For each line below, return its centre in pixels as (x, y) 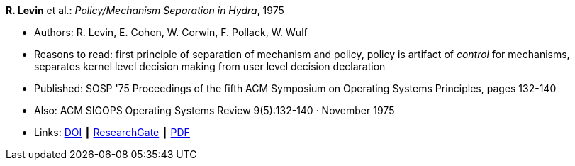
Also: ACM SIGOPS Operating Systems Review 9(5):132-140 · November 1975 (214, 110)
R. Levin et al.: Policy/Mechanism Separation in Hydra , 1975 (145, 10)
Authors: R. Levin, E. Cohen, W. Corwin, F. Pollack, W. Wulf (171, 32)
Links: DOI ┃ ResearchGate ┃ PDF (112, 132)
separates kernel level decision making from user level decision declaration (210, 66)
